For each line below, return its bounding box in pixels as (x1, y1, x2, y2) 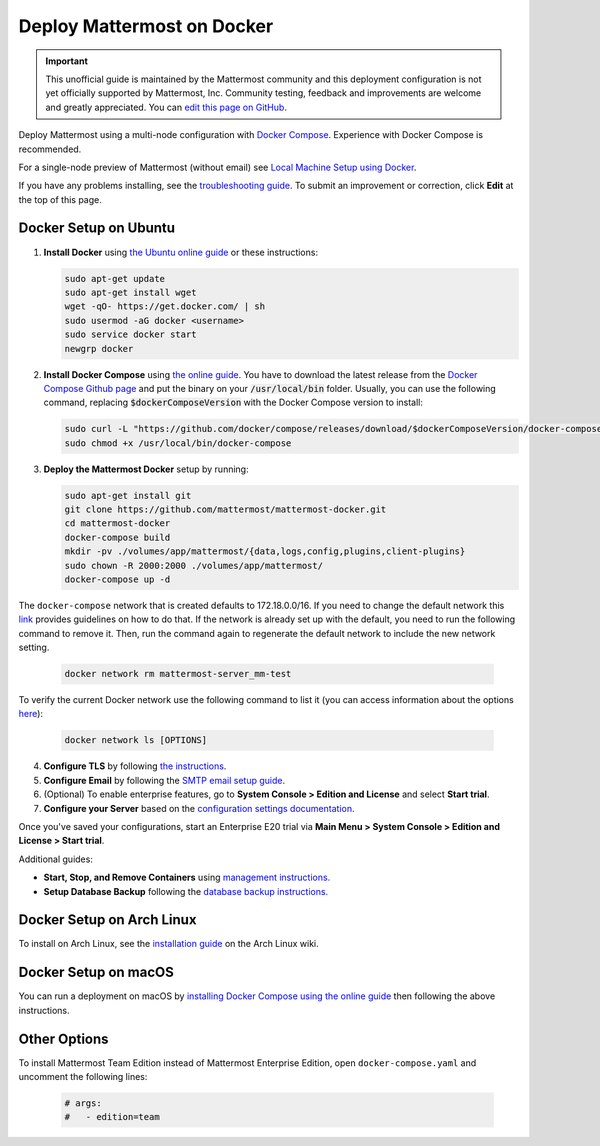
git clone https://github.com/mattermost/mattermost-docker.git (64, 504, 387, 515)
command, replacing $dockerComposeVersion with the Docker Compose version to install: (43, 396, 424, 409)
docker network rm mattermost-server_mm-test (64, 668, 292, 680)
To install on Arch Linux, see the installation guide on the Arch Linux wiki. (18, 938, 319, 950)
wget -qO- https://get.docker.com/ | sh (64, 301, 265, 312)
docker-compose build (64, 531, 171, 543)
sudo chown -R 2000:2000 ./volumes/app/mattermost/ (64, 560, 324, 571)
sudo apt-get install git (64, 490, 192, 501)
